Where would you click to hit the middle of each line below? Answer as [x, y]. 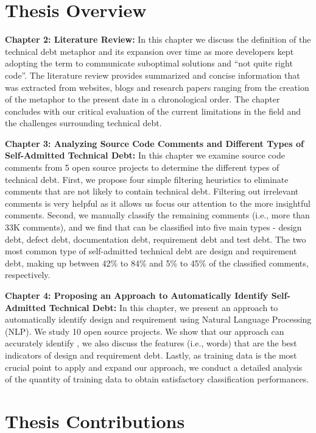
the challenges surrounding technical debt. [83, 123]
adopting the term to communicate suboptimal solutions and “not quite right [149, 63]
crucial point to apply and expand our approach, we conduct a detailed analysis [154, 367]
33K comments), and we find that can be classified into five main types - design [153, 227]
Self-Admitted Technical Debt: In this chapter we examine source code [145, 155]
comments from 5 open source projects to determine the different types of [142, 167]
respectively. [28, 275]
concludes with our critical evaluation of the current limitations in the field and [153, 111]
